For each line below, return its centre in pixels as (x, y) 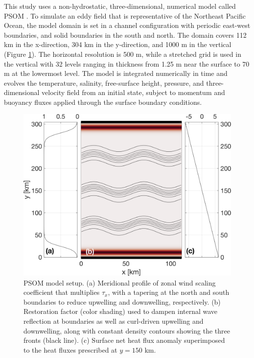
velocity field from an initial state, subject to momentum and (133, 92)
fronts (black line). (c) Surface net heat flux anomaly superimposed (124, 340)
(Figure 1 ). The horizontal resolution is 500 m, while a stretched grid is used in (123, 54)
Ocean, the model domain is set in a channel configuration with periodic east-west (127, 25)
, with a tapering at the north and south (169, 292)
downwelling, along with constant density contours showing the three (127, 330)
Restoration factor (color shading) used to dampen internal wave (121, 311)
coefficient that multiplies (62, 292)
